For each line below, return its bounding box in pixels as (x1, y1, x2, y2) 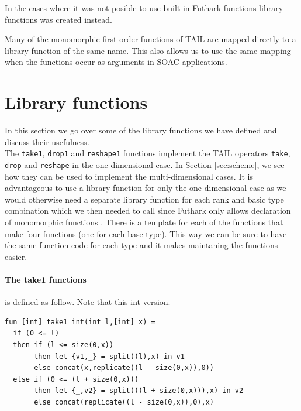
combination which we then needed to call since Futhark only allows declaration (5, 204, 291, 217)
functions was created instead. (5, 13, 112, 25)
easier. (5, 250, 27, 262)
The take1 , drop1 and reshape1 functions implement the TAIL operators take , (5, 147, 290, 159)
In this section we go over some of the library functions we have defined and (5, 124, 277, 136)
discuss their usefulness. (5, 135, 89, 148)
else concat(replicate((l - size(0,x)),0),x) (34, 398, 214, 406)
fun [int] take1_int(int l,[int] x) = (5, 317, 155, 326)
